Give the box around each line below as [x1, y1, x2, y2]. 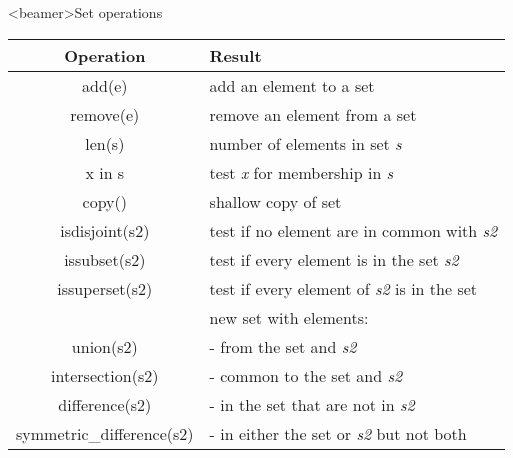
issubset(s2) [64, 247, 146, 271]
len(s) [85, 131, 125, 155]
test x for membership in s [209, 160, 394, 184]
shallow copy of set [209, 189, 342, 213]
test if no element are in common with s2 [209, 218, 498, 242]
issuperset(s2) [57, 276, 153, 300]
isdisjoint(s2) [60, 218, 150, 242]
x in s [85, 160, 125, 184]
